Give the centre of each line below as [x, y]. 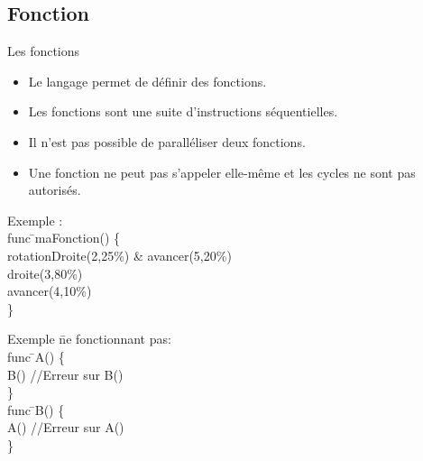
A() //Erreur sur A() [66, 427]
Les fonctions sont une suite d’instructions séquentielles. [183, 111]
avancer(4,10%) [50, 291]
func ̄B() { [36, 409]
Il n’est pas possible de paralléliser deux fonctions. [167, 141]
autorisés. [55, 190]
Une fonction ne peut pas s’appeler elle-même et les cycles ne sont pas [222, 172]
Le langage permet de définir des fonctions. [147, 81]
